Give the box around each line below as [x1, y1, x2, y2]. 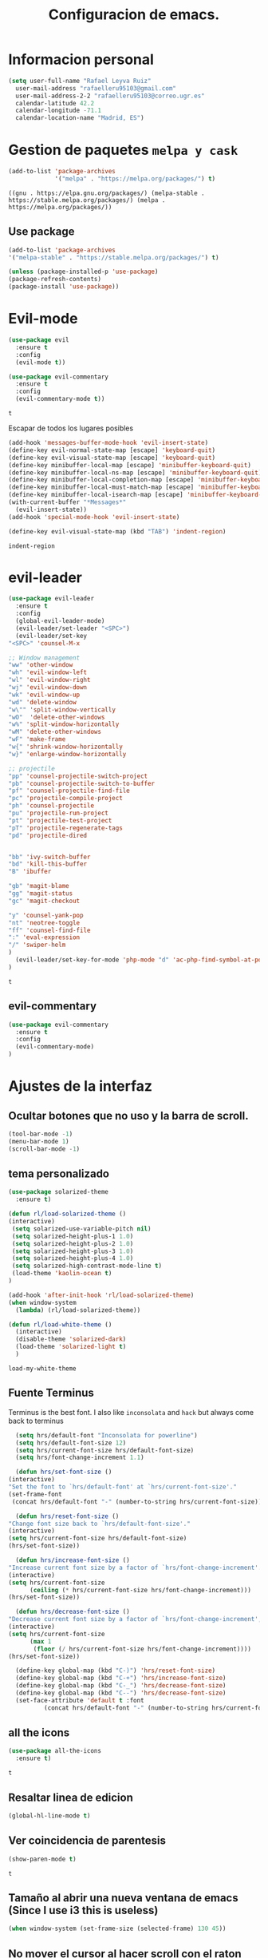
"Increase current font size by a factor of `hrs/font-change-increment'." [8, 1564, 266, 1572]
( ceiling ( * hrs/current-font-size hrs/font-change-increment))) [29, 1586, 251, 1594]
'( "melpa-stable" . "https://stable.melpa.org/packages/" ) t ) [8, 253, 219, 261]
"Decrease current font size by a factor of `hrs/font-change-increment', [8, 1615, 262, 1623]
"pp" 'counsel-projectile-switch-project [8, 772, 148, 780]
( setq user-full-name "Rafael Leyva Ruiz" [8, 77, 152, 85]
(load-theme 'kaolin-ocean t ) [11, 1270, 112, 1278]
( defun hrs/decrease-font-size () [15, 1607, 130, 1616]
